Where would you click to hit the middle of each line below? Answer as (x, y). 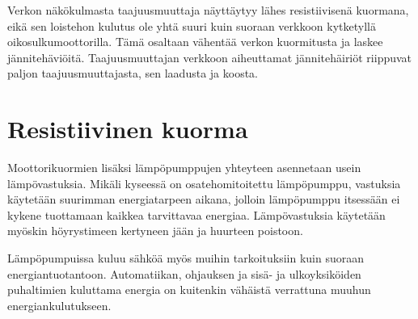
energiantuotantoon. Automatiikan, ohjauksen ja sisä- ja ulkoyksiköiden (184, 273)
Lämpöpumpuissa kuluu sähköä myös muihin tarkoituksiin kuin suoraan (186, 258)
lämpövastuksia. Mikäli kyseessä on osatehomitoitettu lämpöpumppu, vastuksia (204, 183)
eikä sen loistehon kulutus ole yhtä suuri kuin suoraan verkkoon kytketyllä (192, 25)
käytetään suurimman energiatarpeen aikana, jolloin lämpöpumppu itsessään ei (204, 199)
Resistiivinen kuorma (128, 129)
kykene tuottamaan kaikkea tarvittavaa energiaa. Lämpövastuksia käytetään (196, 214)
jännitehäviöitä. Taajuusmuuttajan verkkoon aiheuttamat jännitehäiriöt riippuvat (210, 57)
